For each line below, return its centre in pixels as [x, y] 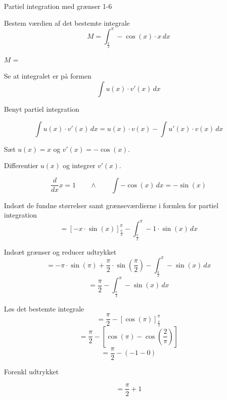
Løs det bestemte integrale [44, 308]
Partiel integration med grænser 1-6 [58, 6]
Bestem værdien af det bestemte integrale [67, 22]
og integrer [79, 165]
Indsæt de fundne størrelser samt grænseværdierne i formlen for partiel [111, 205]
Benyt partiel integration [42, 109]
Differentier [21, 165]
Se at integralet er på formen [48, 76]
